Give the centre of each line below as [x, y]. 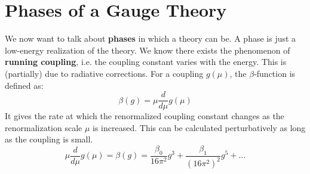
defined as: [24, 85]
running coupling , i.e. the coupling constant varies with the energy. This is [146, 62]
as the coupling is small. [49, 139]
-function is [275, 73]
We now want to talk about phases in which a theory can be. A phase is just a [151, 38]
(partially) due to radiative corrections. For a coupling [104, 73]
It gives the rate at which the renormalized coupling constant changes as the [145, 116]
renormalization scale [44, 127]
